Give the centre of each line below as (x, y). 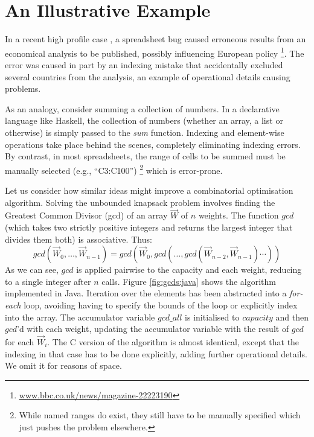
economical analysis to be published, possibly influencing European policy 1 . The (155, 52)
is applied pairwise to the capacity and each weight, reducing (189, 270)
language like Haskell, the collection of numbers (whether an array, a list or (144, 120)
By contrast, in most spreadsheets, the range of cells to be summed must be (145, 156)
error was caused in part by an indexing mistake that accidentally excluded (144, 64)
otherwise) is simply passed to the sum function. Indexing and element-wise (145, 132)
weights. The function (239, 215)
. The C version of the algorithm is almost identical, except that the (173, 341)
